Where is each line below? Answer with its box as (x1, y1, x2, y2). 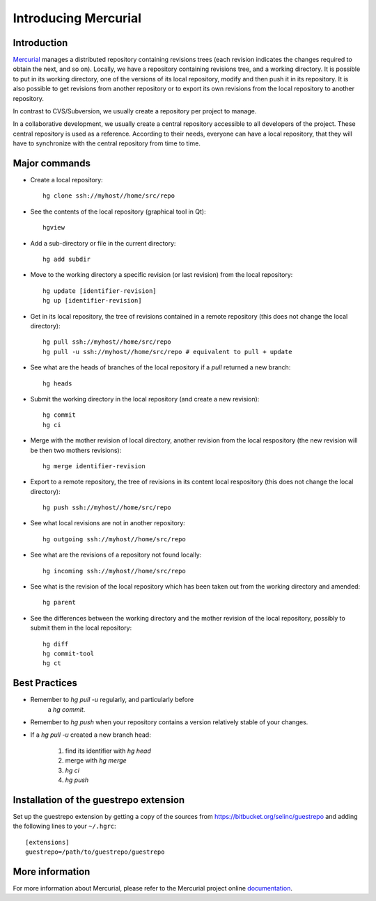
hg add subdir (42, 255, 91, 264)
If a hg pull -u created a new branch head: (30, 731, 151, 739)
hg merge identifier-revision (42, 462, 146, 470)
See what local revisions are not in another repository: (30, 519, 186, 527)
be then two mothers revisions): (30, 446, 122, 454)
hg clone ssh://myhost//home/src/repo (42, 192, 175, 200)
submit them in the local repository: (30, 623, 132, 632)
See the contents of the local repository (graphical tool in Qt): (30, 207, 206, 216)
